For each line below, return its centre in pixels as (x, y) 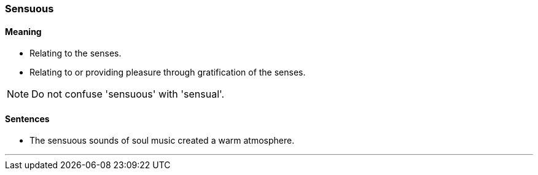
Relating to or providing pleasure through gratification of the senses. (168, 72)
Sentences (27, 119)
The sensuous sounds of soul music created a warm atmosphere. (162, 141)
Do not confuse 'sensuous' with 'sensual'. (128, 94)
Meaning (23, 31)
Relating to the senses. (76, 53)
